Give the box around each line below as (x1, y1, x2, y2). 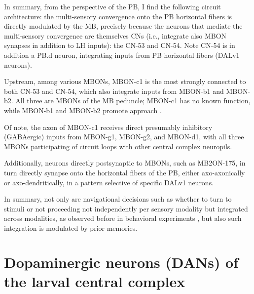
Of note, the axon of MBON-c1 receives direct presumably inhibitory (4, 122, 213, 132)
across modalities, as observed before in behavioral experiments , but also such (4, 213, 242, 223)
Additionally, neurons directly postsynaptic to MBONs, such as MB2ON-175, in (4, 158, 246, 168)
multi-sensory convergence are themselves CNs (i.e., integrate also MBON (4, 30, 227, 41)
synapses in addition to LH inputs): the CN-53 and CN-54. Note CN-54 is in (4, 40, 235, 50)
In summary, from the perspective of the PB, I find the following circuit (4, 1, 221, 11)
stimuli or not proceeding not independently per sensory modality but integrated (4, 203, 248, 213)
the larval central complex (4, 271, 185, 291)
